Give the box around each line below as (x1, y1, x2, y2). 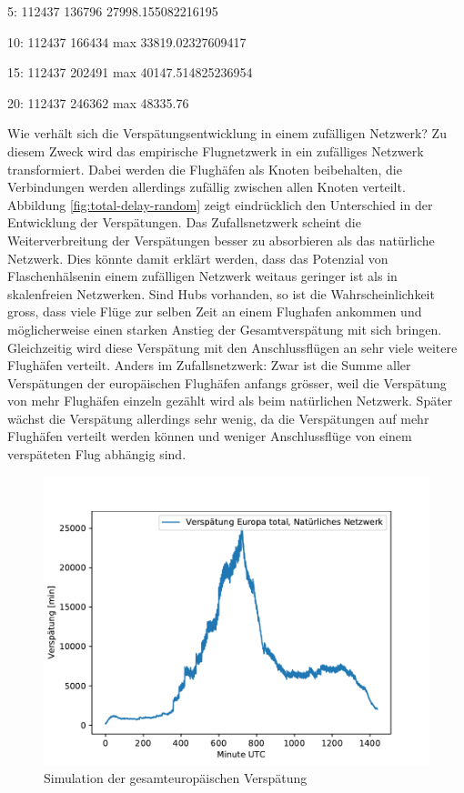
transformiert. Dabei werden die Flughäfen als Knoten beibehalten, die (7, 159, 402, 178)
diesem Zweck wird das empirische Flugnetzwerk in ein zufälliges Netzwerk (7, 141, 424, 160)
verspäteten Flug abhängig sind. (7, 445, 187, 464)
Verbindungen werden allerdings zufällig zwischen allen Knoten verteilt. (7, 177, 406, 196)
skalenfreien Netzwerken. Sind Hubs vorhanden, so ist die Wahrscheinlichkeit (7, 284, 435, 303)
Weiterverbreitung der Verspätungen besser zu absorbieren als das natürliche (7, 230, 435, 249)
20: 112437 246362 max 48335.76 (7, 93, 189, 112)
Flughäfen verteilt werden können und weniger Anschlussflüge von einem (7, 427, 412, 446)
